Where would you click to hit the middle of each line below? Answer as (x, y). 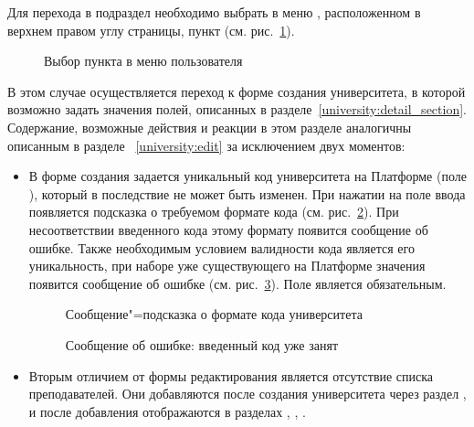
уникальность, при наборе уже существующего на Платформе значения (227, 266)
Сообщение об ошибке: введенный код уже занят (202, 344)
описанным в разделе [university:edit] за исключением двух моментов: (206, 145)
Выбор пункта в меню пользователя (143, 61)
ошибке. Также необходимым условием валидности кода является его (221, 247)
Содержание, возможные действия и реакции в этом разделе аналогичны (210, 127)
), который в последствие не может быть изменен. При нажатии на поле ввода (247, 193)
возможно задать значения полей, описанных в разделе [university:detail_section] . (237, 109)
